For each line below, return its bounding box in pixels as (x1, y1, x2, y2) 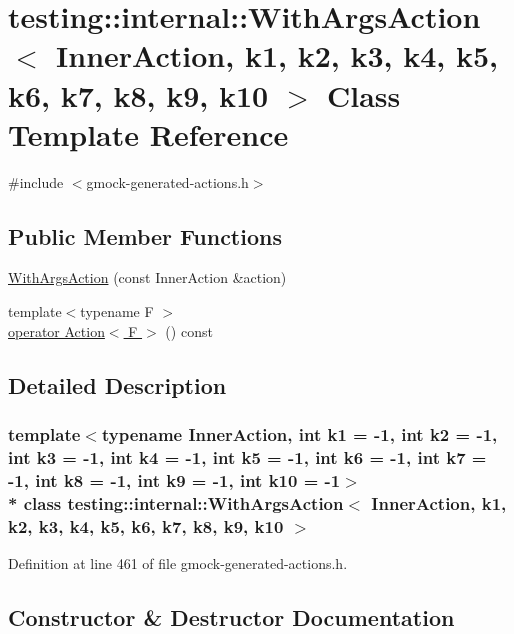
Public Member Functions (8, 220, 282, 251)
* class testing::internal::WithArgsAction (8, 490, 344, 515)
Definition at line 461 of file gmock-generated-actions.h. (8, 552, 348, 573)
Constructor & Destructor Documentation (8, 601, 455, 632)
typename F (80, 301, 154, 322)
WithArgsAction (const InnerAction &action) (8, 267, 287, 288)
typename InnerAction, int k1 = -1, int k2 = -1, (101, 421, 498, 446)
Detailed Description (8, 369, 227, 400)
